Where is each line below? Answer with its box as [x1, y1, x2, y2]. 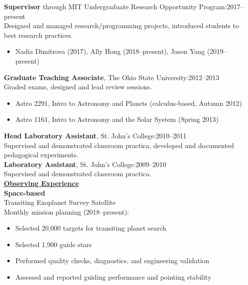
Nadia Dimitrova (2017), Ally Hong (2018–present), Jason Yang [15, 46, 205, 56]
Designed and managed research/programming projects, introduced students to [4, 20, 239, 31]
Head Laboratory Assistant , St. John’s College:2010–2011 [4, 130, 187, 140]
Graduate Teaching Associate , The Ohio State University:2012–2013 [4, 72, 219, 82]
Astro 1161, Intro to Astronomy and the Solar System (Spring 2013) [15, 114, 219, 124]
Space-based [4, 187, 46, 198]
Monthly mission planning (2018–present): [4, 206, 129, 217]
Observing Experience [4, 178, 79, 188]
